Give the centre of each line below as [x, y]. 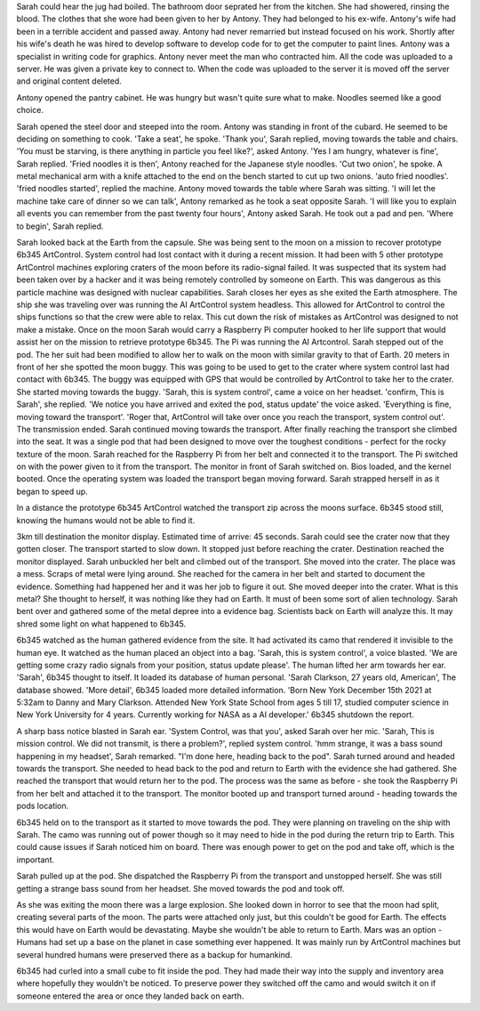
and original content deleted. [69, 81]
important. [36, 860]
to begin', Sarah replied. [60, 226]
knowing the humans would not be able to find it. [106, 520]
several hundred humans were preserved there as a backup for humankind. [154, 954]
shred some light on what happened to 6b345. [101, 624]
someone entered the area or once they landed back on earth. [130, 996]
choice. [30, 110]
